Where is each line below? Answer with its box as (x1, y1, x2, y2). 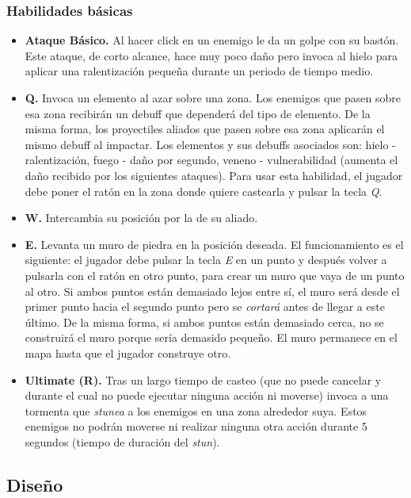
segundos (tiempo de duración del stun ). (25, 433, 220, 450)
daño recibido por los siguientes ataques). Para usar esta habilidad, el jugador (25, 167, 403, 183)
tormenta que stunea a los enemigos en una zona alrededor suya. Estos (25, 402, 367, 419)
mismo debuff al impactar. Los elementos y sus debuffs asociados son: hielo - (25, 136, 396, 152)
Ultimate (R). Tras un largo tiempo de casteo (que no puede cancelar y (25, 371, 382, 388)
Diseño (6, 472, 63, 496)
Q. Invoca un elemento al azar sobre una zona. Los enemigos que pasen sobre (25, 90, 401, 105)
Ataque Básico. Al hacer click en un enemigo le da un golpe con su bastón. (25, 32, 399, 48)
